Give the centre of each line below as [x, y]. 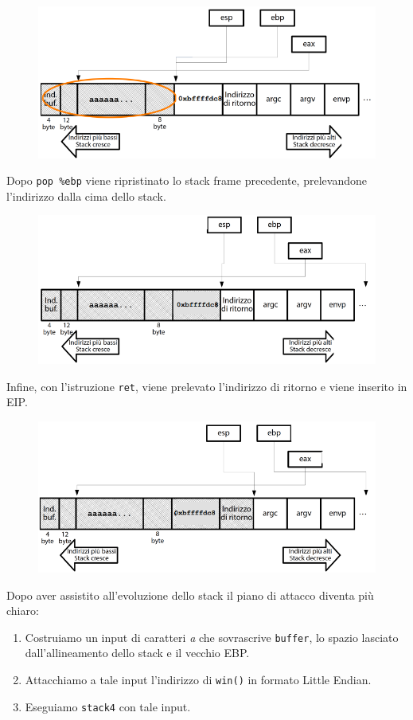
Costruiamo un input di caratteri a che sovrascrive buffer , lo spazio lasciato [212, 637]
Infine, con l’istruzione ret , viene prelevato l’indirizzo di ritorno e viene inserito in [207, 386]
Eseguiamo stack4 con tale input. [108, 706]
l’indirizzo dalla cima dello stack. [86, 196]
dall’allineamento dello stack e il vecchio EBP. [137, 653]
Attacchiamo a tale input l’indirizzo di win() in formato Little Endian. [198, 680]
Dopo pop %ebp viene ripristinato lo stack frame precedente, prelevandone [187, 180]
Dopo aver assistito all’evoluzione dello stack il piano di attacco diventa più [190, 595]
